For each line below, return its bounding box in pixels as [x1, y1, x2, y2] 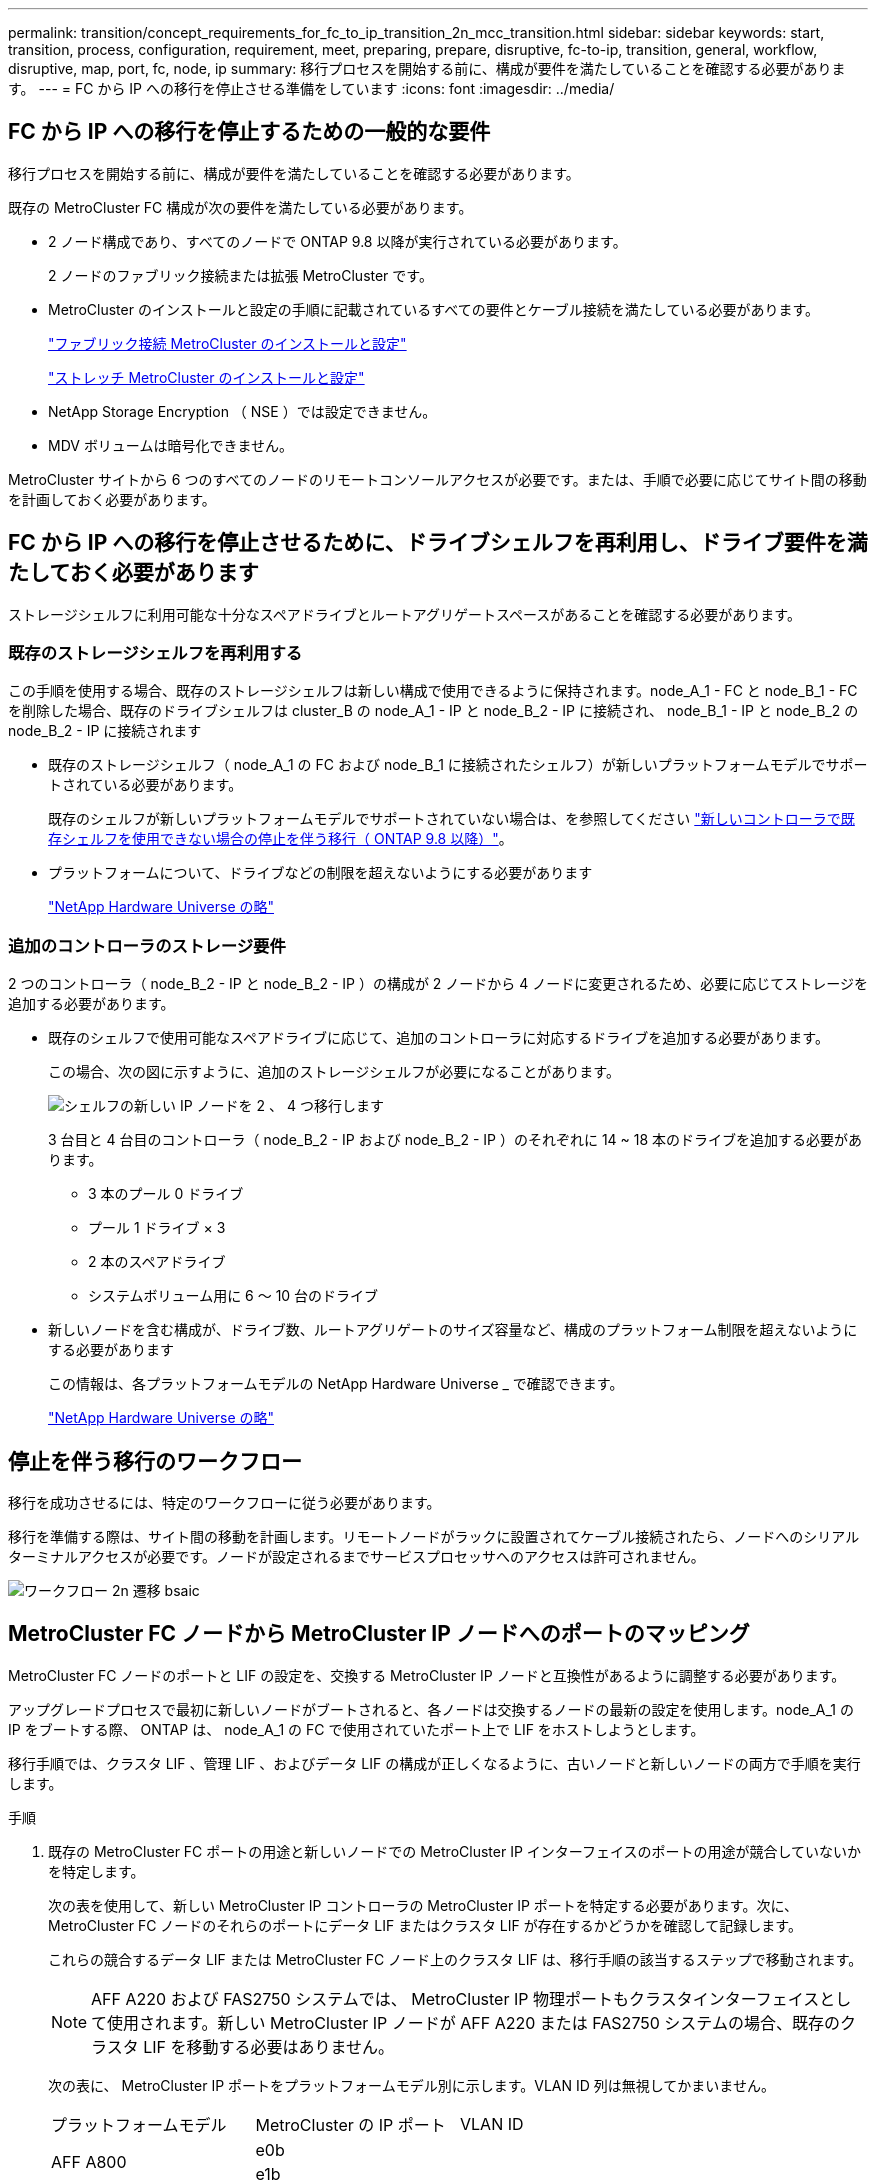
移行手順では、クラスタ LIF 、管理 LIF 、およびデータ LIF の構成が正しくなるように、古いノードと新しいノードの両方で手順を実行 [8, 1754, 861, 1772]
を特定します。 [48, 1862, 145, 1880]
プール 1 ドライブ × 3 [88, 1219, 226, 1237]
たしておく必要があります [8, 560, 259, 586]
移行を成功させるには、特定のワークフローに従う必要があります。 [8, 1494, 441, 1512]
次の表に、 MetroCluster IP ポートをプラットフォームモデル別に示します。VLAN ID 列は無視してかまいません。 [48, 2076, 775, 2094]
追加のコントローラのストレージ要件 [8, 935, 286, 956]
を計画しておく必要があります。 [8, 490, 216, 508]
